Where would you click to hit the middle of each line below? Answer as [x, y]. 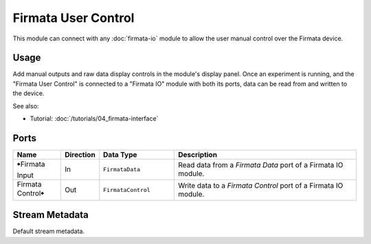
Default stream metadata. [49, 231]
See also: [26, 106]
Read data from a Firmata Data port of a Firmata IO [260, 165]
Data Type [120, 154]
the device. [29, 93]
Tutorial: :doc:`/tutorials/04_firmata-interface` [94, 119]
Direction [80, 154]
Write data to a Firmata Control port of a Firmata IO [260, 186]
